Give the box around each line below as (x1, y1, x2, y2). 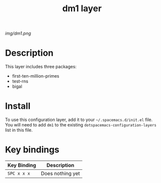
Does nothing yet (40, 170, 80, 177)
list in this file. (5, 127, 33, 133)
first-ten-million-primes (12, 73, 60, 79)
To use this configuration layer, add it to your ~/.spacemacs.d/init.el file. (5, 117, 153, 122)
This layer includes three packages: (5, 64, 77, 70)
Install (5, 101, 31, 112)
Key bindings (5, 144, 60, 155)
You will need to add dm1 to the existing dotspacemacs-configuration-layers (5, 122, 157, 128)
